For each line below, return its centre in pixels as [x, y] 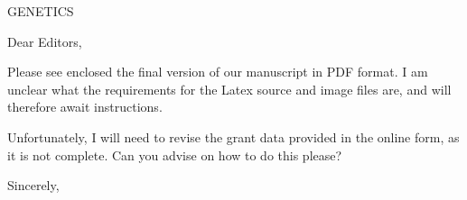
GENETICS [41, 11]
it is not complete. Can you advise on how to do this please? [175, 155]
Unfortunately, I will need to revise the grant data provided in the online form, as [233, 136]
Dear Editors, [45, 41]
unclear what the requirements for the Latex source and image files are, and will [229, 89]
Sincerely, [33, 185]
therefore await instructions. [85, 107]
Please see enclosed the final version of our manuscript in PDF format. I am [218, 72]
